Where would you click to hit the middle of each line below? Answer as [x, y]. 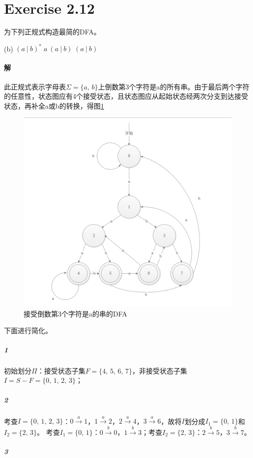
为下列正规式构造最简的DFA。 [52, 32]
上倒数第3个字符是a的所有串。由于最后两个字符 [174, 86]
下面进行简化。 [28, 330]
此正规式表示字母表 [35, 86]
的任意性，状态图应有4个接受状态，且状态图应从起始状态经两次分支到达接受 [126, 96]
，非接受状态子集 [160, 370]
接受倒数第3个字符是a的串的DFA [75, 314]
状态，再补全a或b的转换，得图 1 [54, 105]
